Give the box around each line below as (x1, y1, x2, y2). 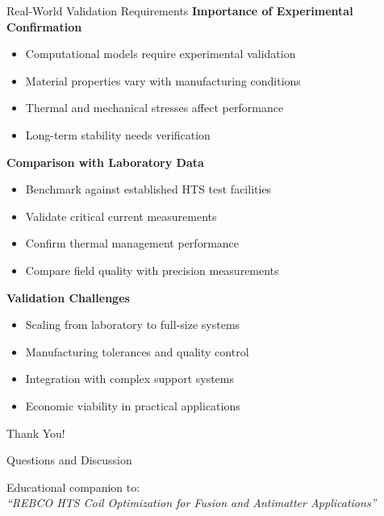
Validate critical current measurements (25, 207, 217, 224)
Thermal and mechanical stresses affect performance (25, 99, 284, 116)
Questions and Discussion (6, 451, 132, 468)
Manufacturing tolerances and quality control (25, 343, 249, 360)
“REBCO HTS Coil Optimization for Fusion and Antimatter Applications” (6, 494, 377, 511)
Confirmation (6, 18, 82, 35)
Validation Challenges (6, 289, 130, 306)
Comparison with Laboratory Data (6, 153, 204, 170)
